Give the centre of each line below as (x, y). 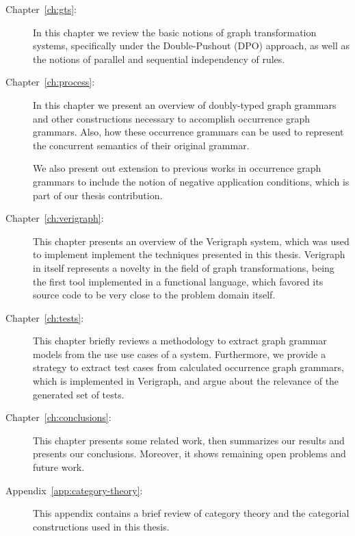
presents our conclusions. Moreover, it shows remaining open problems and (189, 454)
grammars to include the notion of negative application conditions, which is (191, 181)
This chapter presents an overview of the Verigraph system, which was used (191, 241)
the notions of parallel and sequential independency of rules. (159, 59)
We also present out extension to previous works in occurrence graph (177, 168)
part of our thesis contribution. (98, 195)
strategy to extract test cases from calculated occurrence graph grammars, (188, 367)
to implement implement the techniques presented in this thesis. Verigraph (189, 254)
